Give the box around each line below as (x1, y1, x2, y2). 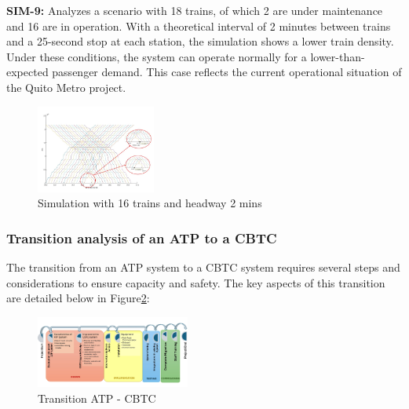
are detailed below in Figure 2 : (6, 290, 150, 306)
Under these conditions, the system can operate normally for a (6, 48, 307, 64)
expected (6, 64, 49, 80)
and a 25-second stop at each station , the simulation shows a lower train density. (6, 33, 394, 49)
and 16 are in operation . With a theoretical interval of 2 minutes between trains (6, 17, 391, 34)
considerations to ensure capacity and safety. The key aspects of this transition (6, 274, 385, 290)
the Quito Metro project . (6, 79, 126, 95)
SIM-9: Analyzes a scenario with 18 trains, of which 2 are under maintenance (6, 2, 383, 18)
